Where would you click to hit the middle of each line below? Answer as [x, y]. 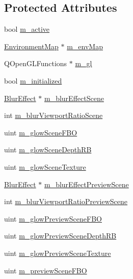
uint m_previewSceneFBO [46, 270]
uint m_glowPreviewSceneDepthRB [60, 236]
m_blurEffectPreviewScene [87, 184]
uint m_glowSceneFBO [41, 132]
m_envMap [85, 46]
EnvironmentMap [31, 46]
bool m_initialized [33, 80]
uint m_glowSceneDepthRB [48, 150]
